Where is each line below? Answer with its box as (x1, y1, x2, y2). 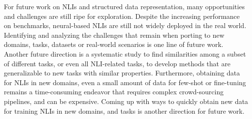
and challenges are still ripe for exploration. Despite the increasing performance (4, 11, 240, 21)
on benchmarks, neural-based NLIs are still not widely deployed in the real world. (4, 20, 247, 30)
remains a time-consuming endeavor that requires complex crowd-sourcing (4, 87, 224, 97)
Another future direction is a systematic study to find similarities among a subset (4, 48, 246, 59)
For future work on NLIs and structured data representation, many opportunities (4, 1, 245, 11)
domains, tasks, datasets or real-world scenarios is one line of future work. (4, 39, 223, 49)
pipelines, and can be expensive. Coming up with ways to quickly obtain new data (4, 96, 248, 106)
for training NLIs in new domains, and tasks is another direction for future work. (4, 105, 245, 116)
